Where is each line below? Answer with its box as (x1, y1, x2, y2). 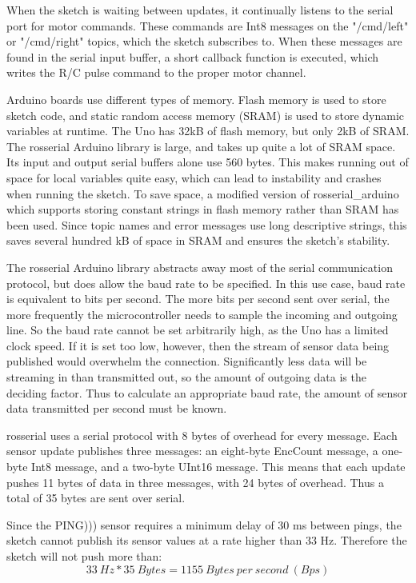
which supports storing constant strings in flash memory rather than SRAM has (6, 201, 399, 218)
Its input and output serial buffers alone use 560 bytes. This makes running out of (6, 154, 409, 170)
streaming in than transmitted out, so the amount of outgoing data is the (6, 369, 366, 385)
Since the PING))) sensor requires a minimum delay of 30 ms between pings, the (6, 516, 402, 533)
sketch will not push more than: (6, 548, 162, 564)
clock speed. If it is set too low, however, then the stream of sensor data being (6, 337, 390, 353)
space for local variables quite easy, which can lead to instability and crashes (6, 169, 382, 186)
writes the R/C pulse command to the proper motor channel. (6, 64, 306, 81)
